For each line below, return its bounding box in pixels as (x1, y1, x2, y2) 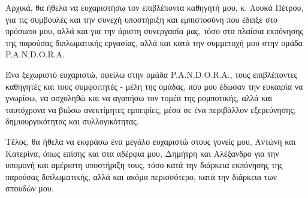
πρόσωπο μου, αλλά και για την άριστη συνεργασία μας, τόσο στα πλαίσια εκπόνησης (5, 25, 304, 37)
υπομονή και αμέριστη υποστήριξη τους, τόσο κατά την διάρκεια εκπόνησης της (5, 159, 283, 171)
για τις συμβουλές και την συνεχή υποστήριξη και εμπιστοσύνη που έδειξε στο (5, 13, 278, 25)
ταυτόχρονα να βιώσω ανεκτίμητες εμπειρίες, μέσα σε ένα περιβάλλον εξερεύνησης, (5, 103, 296, 115)
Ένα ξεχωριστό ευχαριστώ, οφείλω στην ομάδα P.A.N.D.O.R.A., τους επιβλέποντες (5, 68, 298, 80)
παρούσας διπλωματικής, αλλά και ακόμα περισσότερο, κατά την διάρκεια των (5, 170, 277, 182)
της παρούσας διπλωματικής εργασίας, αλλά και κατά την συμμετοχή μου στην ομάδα (5, 36, 303, 48)
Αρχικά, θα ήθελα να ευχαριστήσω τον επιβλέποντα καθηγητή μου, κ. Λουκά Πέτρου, (5, 1, 304, 13)
